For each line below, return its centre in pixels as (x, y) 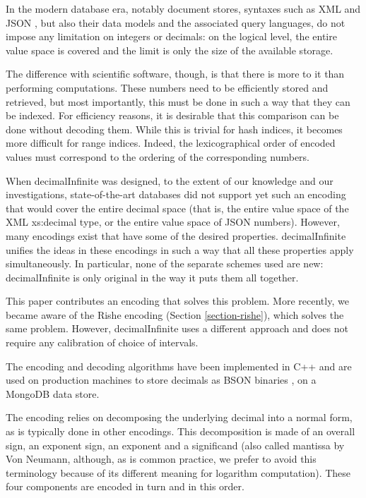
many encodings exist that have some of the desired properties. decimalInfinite (176, 235)
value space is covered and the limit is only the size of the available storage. (170, 50)
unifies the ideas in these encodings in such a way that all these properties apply (180, 249)
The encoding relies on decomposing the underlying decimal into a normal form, (179, 417)
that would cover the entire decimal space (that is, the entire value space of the (177, 208)
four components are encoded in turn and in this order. (125, 486)
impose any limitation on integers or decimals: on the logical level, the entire (171, 36)
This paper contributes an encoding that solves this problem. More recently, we (177, 301)
